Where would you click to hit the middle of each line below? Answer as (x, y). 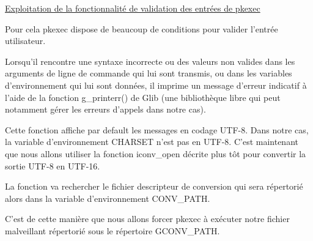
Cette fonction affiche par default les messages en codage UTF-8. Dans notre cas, (157, 129)
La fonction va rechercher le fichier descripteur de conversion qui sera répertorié (154, 186)
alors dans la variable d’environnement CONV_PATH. (108, 198)
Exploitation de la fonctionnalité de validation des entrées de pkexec (133, 8)
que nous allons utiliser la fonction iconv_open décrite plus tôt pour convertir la (156, 153)
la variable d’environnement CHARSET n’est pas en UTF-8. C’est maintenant (152, 142)
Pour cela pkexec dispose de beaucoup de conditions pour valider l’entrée (142, 28)
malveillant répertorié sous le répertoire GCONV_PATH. (112, 230)
